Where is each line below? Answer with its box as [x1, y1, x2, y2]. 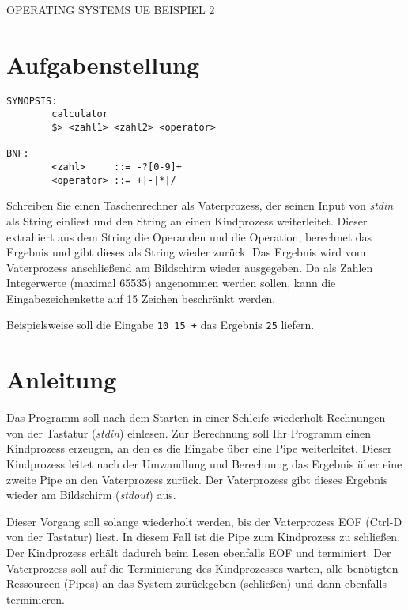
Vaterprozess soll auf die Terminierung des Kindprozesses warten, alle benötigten [6, 559, 399, 576]
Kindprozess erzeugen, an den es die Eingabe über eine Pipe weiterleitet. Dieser [6, 440, 392, 457]
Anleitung [6, 363, 117, 396]
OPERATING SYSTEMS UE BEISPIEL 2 [6, 2, 215, 17]
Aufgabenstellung [6, 47, 200, 80]
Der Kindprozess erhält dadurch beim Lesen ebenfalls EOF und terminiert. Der [6, 544, 391, 560]
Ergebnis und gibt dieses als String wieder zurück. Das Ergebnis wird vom [6, 244, 366, 260]
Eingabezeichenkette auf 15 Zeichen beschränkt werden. [6, 290, 276, 306]
